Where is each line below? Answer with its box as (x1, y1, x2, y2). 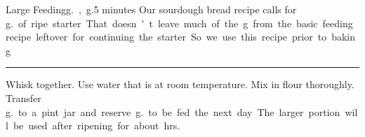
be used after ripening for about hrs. (13, 118, 180, 133)
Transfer (6, 90, 41, 105)
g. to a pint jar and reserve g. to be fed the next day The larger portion (6, 104, 340, 119)
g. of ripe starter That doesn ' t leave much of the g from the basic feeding (6, 15, 353, 30)
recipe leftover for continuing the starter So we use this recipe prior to (6, 29, 327, 44)
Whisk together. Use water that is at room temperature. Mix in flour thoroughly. (6, 77, 354, 92)
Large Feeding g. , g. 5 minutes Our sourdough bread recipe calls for (6, 2, 297, 16)
